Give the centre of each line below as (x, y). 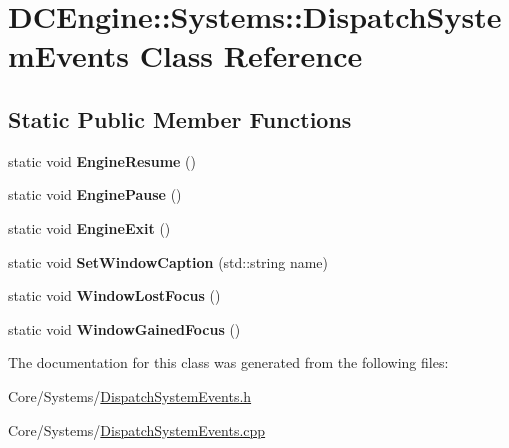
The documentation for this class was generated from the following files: (228, 362)
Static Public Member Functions (180, 118)
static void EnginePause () (95, 194)
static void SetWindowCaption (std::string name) (168, 261)
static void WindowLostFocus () (114, 295)
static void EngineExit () (89, 227)
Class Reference (251, 55)
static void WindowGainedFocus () (124, 328)
